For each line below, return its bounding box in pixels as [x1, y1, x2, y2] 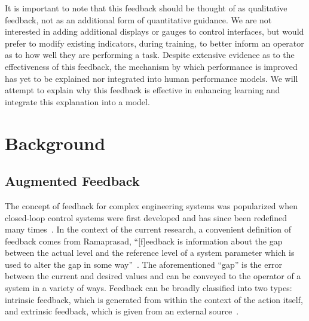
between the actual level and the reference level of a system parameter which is [5, 246, 295, 259]
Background [5, 130, 106, 155]
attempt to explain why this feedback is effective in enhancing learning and [5, 84, 280, 96]
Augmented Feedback [5, 172, 140, 190]
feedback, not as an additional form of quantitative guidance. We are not [5, 13, 272, 26]
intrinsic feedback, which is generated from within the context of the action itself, [5, 293, 303, 305]
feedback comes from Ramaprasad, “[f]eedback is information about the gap [5, 234, 283, 247]
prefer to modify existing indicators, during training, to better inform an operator [5, 36, 304, 49]
